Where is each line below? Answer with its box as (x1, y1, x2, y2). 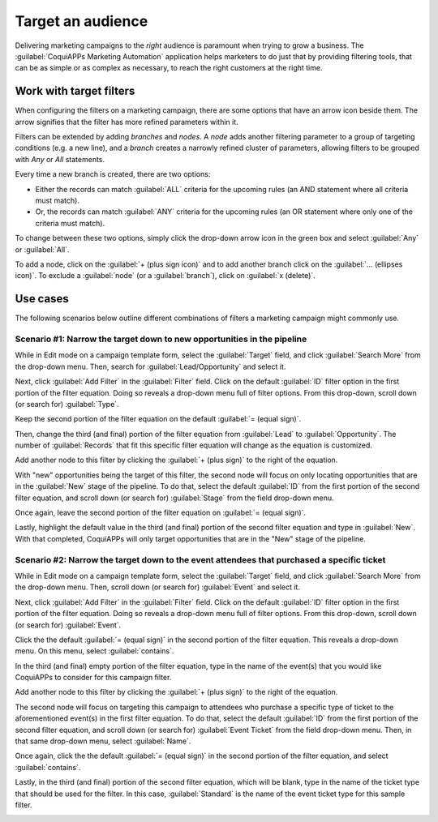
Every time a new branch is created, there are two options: (15, 169, 211, 179)
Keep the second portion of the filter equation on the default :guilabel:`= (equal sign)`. (15, 414, 302, 424)
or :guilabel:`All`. (15, 244, 70, 255)
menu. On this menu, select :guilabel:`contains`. (15, 646, 174, 656)
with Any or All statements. (15, 154, 105, 164)
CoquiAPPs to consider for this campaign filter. (15, 673, 172, 683)
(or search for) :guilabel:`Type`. (15, 399, 119, 409)
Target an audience (15, 12, 148, 30)
